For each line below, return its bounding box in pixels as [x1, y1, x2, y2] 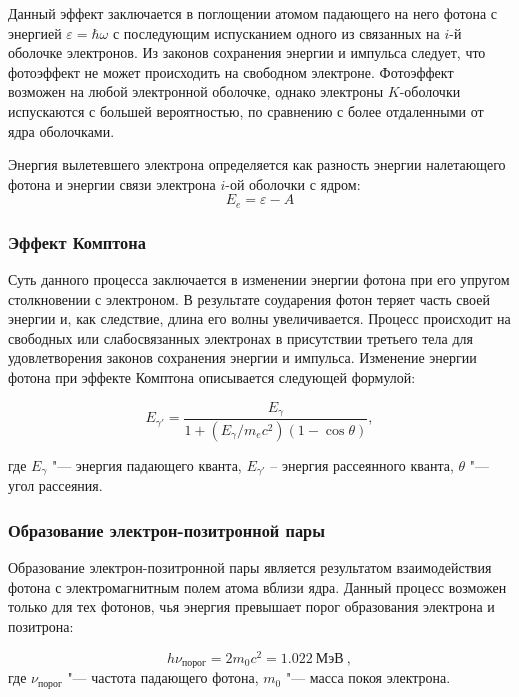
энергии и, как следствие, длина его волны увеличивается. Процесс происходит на [8, 308, 511, 329]
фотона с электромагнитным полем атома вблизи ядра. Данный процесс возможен [8, 576, 507, 597]
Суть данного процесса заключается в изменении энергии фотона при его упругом [8, 269, 510, 290]
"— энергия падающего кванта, [51, 454, 242, 475]
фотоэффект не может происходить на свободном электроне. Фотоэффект [8, 61, 454, 82]
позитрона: [8, 615, 74, 636]
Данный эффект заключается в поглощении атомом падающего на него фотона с [8, 3, 498, 23]
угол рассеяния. [8, 475, 103, 496]
